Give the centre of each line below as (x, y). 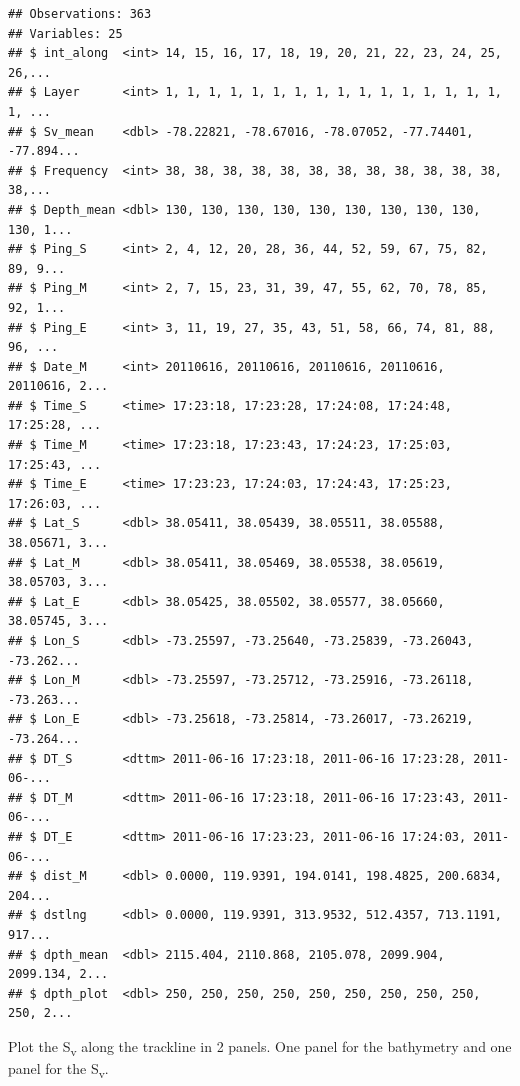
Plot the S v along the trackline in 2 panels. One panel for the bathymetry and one (260, 1047)
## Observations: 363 (80, 14)
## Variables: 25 (65, 33)
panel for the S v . (58, 1069)
